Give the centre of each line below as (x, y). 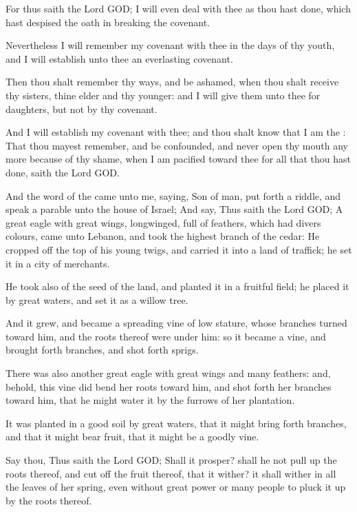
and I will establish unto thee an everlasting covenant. (119, 58)
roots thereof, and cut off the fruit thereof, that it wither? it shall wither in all (171, 473)
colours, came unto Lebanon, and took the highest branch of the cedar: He (163, 236)
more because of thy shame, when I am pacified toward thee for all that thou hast (178, 159)
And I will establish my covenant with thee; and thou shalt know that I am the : (176, 132)
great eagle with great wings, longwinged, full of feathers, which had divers (163, 222)
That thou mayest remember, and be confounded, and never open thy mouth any (177, 145)
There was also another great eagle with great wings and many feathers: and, (168, 373)
